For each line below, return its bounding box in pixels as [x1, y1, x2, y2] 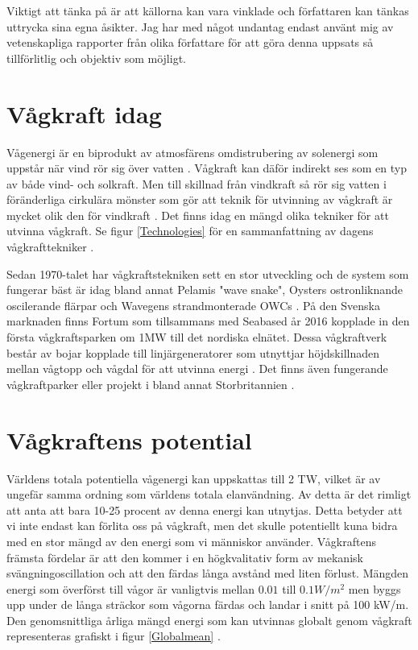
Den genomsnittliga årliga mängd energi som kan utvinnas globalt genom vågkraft [6, 611, 412, 628]
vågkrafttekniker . [6, 238, 94, 255]
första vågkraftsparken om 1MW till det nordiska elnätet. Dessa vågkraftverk [6, 329, 387, 346]
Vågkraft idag [6, 97, 162, 130]
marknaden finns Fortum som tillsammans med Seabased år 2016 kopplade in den [6, 313, 410, 329]
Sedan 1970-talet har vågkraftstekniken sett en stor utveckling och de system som [6, 265, 409, 282]
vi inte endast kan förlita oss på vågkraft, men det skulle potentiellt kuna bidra [6, 517, 398, 534]
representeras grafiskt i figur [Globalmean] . [6, 627, 221, 644]
